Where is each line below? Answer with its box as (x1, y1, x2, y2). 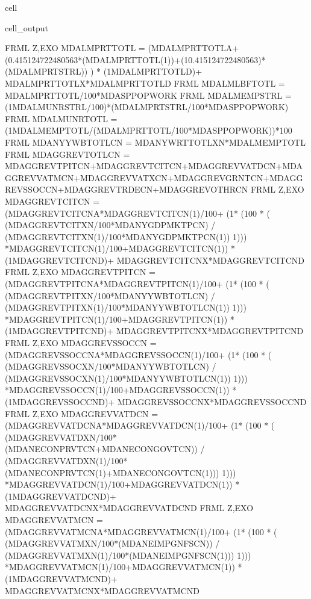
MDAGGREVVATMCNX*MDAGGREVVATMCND (5, 584, 200, 597)
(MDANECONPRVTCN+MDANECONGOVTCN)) (5, 442, 198, 455)
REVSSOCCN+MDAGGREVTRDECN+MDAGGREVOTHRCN (5, 183, 248, 196)
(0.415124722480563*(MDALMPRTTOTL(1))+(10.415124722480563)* (5, 53, 266, 66)
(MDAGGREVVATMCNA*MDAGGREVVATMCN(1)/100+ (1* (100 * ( (5, 525, 277, 538)
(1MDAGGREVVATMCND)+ (5, 572, 118, 585)
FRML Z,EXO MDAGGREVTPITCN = (5, 265, 155, 278)
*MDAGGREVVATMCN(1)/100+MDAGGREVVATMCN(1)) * (5, 560, 242, 573)
